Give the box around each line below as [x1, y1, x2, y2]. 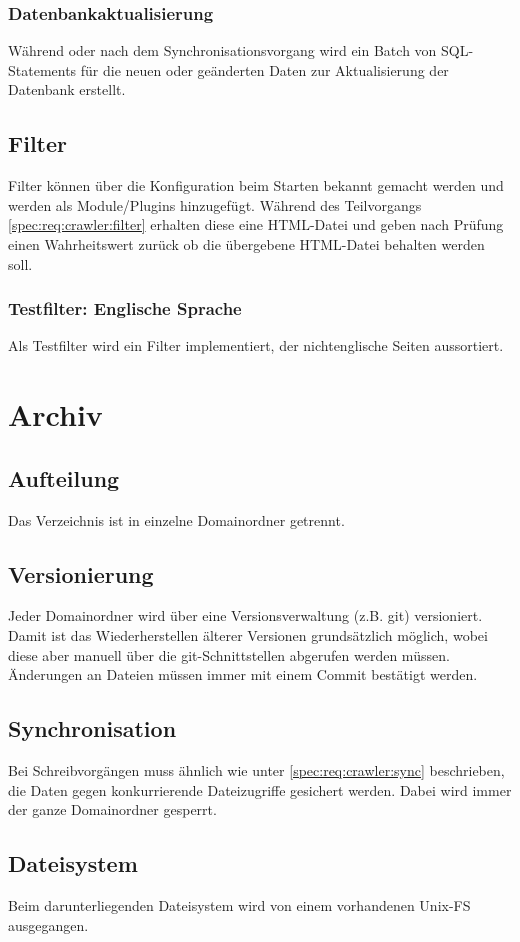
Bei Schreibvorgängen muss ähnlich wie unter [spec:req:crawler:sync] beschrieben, [8, 759, 505, 780]
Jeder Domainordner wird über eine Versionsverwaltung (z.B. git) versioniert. [8, 605, 483, 626]
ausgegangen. [8, 914, 89, 935]
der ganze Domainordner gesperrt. [8, 799, 217, 820]
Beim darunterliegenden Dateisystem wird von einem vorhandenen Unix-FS [8, 894, 471, 915]
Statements [8, 59, 77, 80]
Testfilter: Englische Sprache [8, 296, 242, 321]
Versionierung [8, 558, 154, 589]
